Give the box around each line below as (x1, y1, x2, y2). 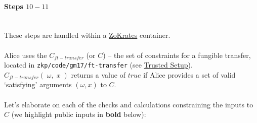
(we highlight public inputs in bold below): (11, 109, 146, 119)
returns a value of (71, 69, 125, 80)
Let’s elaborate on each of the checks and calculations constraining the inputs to (4, 99, 253, 109)
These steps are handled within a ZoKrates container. (4, 30, 170, 40)
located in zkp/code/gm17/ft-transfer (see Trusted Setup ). (4, 59, 193, 70)
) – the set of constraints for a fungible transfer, (103, 49, 251, 60)
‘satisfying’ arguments (4, 79, 72, 90)
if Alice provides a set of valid (143, 69, 236, 80)
